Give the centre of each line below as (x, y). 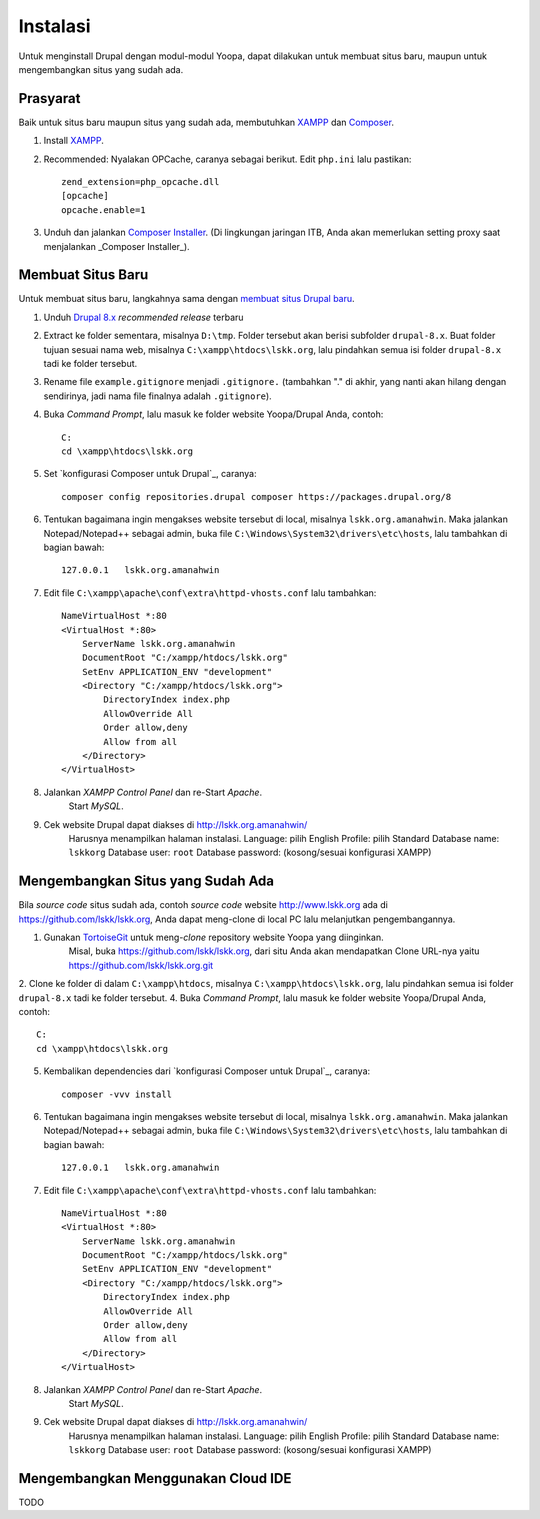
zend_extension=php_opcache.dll (140, 182)
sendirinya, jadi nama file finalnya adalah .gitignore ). (157, 396)
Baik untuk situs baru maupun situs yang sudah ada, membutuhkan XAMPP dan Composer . (206, 122)
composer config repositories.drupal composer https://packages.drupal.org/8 (256, 496)
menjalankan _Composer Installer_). (116, 246)
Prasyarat (49, 98)
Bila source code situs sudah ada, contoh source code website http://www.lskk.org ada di (203, 905)
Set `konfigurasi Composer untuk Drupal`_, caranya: (150, 474)
